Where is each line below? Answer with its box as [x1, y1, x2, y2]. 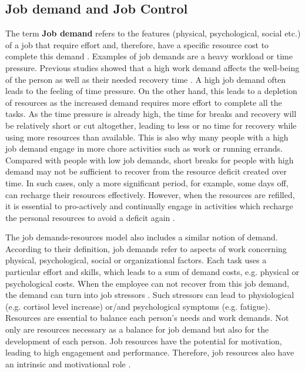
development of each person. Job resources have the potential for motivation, [5, 334, 282, 347]
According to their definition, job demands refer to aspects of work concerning [5, 242, 287, 254]
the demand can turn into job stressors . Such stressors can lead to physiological [5, 289, 294, 301]
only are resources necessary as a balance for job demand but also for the [5, 323, 269, 336]
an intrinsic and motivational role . [5, 357, 131, 370]
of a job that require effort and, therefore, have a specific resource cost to [5, 38, 269, 51]
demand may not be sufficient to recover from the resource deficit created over [5, 165, 287, 177]
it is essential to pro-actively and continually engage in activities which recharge [5, 200, 293, 212]
